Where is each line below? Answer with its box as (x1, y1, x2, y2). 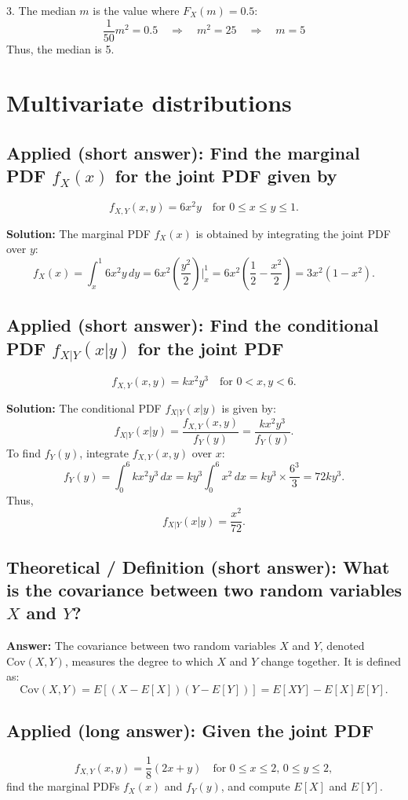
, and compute (220, 778, 290, 794)
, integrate (79, 444, 129, 461)
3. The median (6, 2, 76, 18)
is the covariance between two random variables (6, 578, 402, 602)
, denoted (319, 637, 365, 654)
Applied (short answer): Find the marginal (6, 141, 360, 165)
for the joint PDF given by (115, 163, 337, 188)
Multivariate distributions (6, 86, 292, 119)
